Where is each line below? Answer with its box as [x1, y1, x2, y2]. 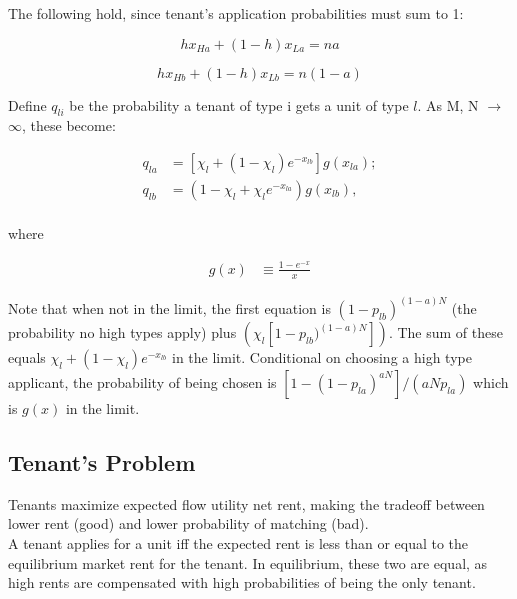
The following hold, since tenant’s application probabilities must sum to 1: [8, 3, 464, 23]
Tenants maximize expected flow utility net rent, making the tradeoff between [8, 493, 485, 514]
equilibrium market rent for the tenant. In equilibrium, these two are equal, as [8, 552, 488, 573]
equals [8, 347, 46, 368]
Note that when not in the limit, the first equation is [8, 298, 331, 319]
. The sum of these [388, 322, 503, 343]
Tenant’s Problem [8, 447, 196, 478]
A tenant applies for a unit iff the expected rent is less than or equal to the [8, 533, 469, 554]
